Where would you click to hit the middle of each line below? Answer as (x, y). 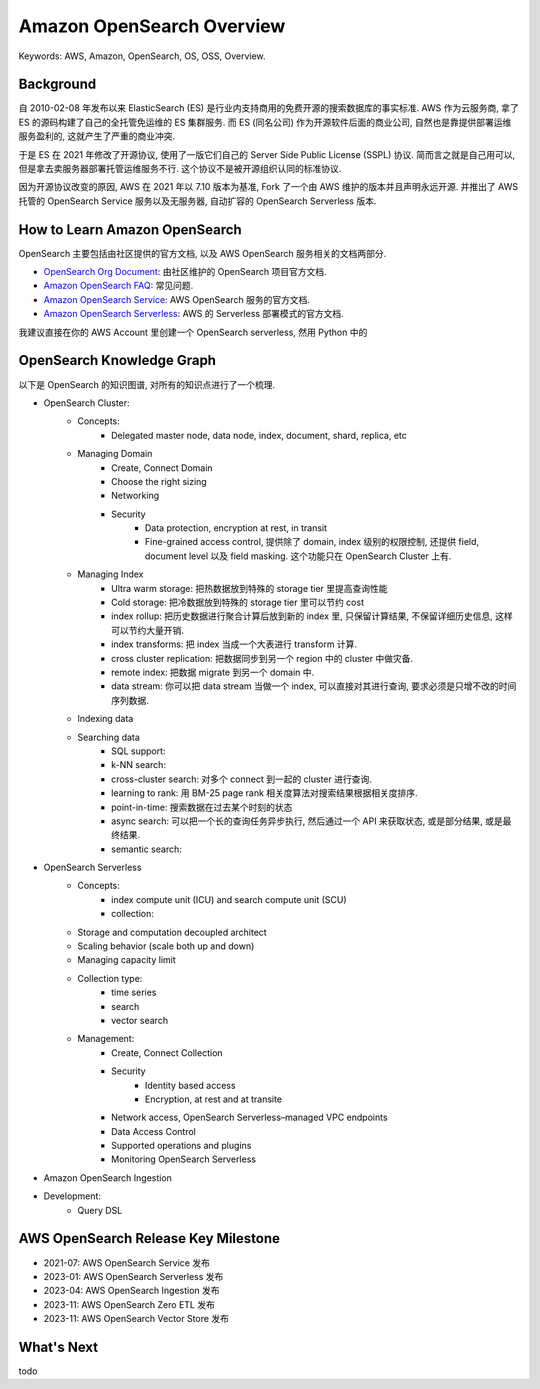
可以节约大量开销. (148, 630)
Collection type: (110, 978)
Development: (72, 1196)
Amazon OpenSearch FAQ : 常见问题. (118, 286)
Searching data (108, 737)
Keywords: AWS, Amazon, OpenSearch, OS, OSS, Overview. (142, 56)
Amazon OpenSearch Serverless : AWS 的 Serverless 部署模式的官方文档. (193, 314)
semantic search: (146, 849)
